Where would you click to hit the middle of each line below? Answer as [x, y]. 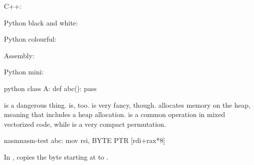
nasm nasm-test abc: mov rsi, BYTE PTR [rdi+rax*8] [85, 140]
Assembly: [19, 55]
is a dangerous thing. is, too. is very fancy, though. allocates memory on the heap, [127, 105]
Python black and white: [41, 22]
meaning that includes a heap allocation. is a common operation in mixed [114, 114]
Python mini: [24, 72]
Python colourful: [30, 39]
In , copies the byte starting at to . [56, 156]
